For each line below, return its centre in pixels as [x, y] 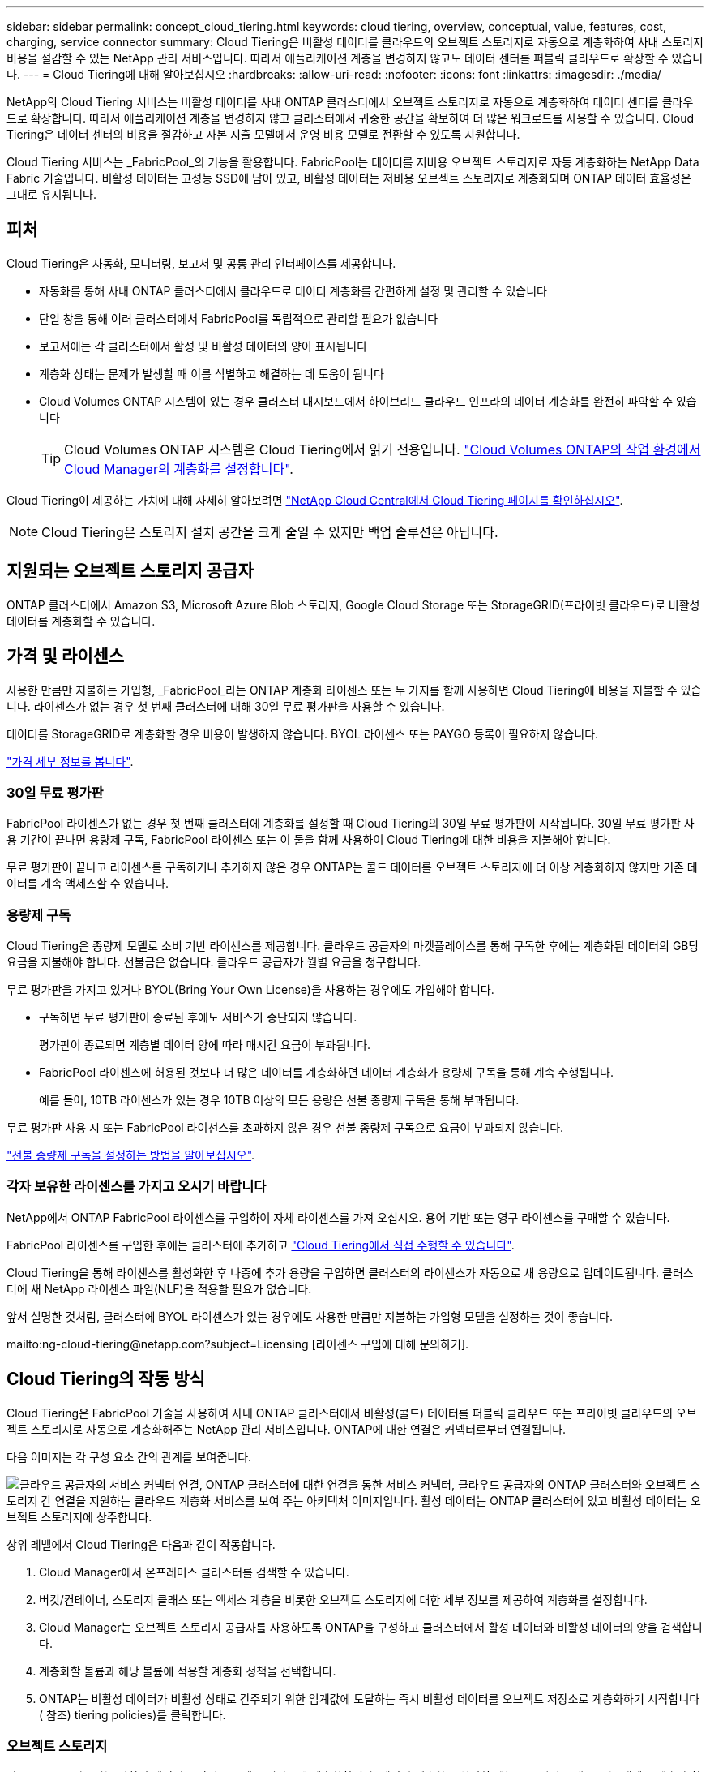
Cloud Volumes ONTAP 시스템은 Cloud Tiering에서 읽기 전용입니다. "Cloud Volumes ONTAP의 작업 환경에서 [383, 449]
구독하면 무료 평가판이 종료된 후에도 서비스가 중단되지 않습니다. [198, 1017]
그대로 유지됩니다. [52, 194]
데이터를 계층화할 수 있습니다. [81, 621]
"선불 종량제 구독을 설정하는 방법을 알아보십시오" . [131, 1155]
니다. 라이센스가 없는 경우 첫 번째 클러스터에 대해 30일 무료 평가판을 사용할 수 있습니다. [226, 706]
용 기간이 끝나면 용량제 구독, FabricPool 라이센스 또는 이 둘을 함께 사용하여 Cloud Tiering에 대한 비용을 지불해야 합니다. [309, 840]
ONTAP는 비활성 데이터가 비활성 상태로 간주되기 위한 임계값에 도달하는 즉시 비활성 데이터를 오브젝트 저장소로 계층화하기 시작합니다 [370, 1698]
